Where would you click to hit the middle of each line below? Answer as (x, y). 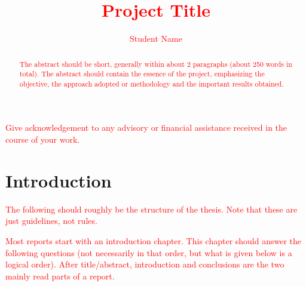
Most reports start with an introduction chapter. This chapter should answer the (154, 240)
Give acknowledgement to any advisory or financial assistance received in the (146, 127)
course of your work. (43, 139)
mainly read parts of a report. (60, 276)
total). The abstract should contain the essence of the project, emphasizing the (142, 74)
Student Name (156, 39)
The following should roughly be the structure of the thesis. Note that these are (152, 209)
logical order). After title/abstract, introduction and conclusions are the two (145, 264)
